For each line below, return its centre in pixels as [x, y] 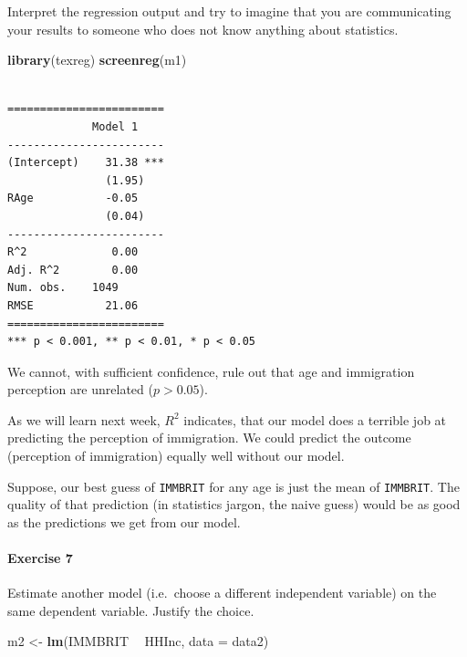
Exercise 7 [40, 558]
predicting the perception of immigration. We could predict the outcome [209, 438]
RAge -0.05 [73, 198]
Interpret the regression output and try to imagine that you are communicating [229, 11]
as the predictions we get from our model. [124, 521]
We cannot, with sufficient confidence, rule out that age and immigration [211, 371]
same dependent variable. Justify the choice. [131, 610]
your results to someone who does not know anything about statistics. [203, 29]
